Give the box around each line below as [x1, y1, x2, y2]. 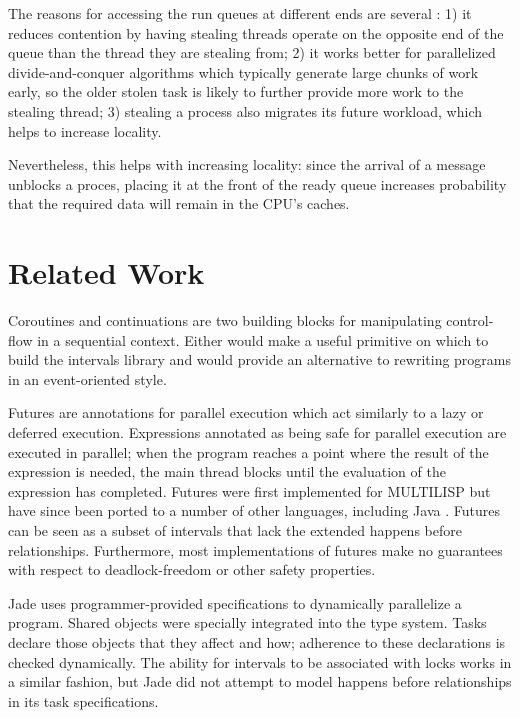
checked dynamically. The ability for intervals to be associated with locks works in [8, 651, 512, 672]
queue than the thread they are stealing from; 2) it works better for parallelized [8, 42, 496, 63]
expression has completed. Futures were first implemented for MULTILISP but [8, 480, 491, 501]
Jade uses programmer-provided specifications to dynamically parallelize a [8, 592, 462, 613]
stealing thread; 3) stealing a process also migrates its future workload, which [8, 100, 482, 121]
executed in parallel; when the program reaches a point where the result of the [8, 441, 489, 462]
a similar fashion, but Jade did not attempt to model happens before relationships [8, 671, 512, 692]
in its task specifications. [8, 690, 159, 711]
